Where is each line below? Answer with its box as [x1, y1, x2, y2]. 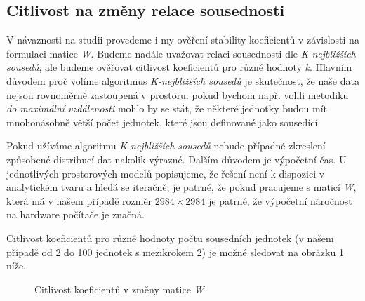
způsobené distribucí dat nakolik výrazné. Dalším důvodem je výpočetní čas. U [6, 152, 347, 166]
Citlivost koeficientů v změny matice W [34, 281, 204, 296]
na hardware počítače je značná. [6, 207, 145, 222]
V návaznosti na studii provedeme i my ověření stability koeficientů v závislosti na [6, 32, 359, 47]
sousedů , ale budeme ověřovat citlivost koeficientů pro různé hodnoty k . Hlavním [6, 60, 352, 74]
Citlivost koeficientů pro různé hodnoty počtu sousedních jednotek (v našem [6, 230, 334, 245]
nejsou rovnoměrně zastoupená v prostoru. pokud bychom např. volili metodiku [6, 87, 349, 102]
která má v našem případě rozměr [6, 193, 152, 208]
